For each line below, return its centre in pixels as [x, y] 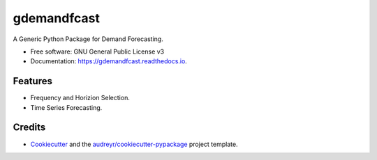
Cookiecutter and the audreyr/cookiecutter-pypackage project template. [134, 144]
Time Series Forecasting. [66, 107]
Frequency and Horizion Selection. [80, 98]
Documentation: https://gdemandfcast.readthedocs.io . [109, 61]
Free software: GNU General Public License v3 [97, 51]
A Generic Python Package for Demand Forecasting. [88, 39]
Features [32, 81]
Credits [29, 128]
